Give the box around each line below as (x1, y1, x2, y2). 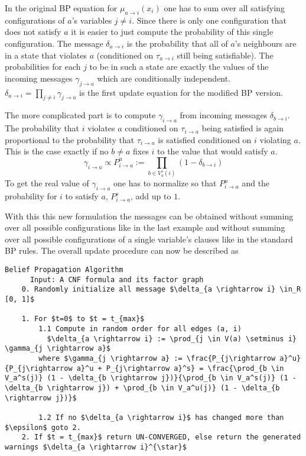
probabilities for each (5, 60, 81, 73)
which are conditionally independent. (97, 72, 231, 84)
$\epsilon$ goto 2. (5, 423, 81, 432)
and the (242, 177, 270, 189)
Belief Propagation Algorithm (5, 266, 123, 274)
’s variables (71, 14, 112, 26)
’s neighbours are (235, 37, 297, 49)
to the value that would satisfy (157, 145, 268, 157)
